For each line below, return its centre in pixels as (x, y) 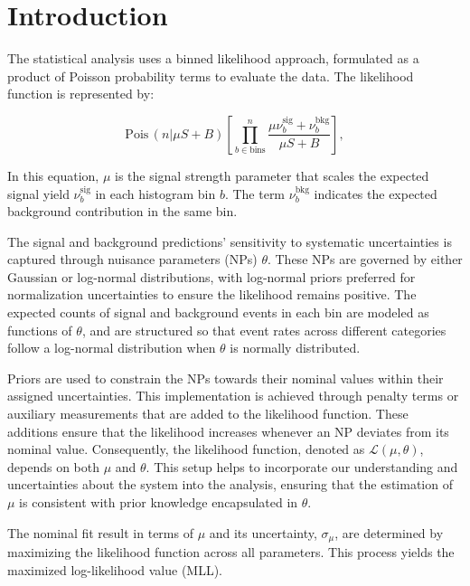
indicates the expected (376, 193)
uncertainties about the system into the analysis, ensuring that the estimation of (230, 484)
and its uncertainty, (263, 532)
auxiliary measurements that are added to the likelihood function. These (208, 414)
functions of (40, 330)
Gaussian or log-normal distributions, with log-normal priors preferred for (211, 276)
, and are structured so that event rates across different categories (264, 330)
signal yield (38, 193)
